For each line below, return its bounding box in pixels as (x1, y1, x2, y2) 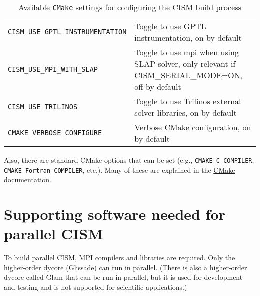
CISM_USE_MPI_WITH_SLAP (8, 65, 98, 73)
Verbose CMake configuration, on (134, 121, 251, 133)
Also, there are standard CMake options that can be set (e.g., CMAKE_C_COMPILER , (4, 155, 254, 165)
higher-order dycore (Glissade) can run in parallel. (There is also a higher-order (4, 262, 247, 272)
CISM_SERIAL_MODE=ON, (134, 69, 243, 81)
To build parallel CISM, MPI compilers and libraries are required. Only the (4, 252, 235, 263)
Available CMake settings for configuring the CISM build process (18, 1, 241, 13)
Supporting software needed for (4, 204, 225, 224)
